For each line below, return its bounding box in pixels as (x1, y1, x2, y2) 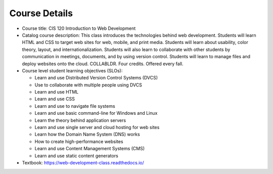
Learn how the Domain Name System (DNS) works (34, 132, 140, 138)
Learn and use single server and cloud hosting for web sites (34, 124, 160, 130)
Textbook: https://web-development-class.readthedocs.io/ (22, 159, 144, 165)
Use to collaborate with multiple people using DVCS (34, 81, 143, 88)
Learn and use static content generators (34, 152, 118, 159)
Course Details (9, 8, 73, 19)
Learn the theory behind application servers (34, 117, 126, 123)
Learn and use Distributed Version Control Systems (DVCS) (34, 75, 158, 81)
